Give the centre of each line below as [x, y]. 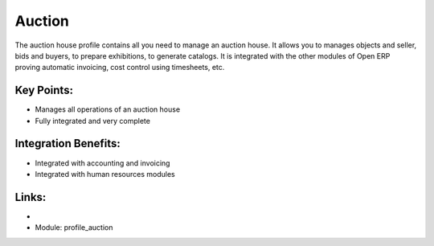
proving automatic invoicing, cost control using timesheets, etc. [120, 68]
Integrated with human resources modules [105, 174]
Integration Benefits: [68, 143]
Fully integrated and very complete [92, 121]
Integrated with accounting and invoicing [102, 163]
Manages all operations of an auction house [108, 109]
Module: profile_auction [74, 228]
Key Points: [44, 90]
